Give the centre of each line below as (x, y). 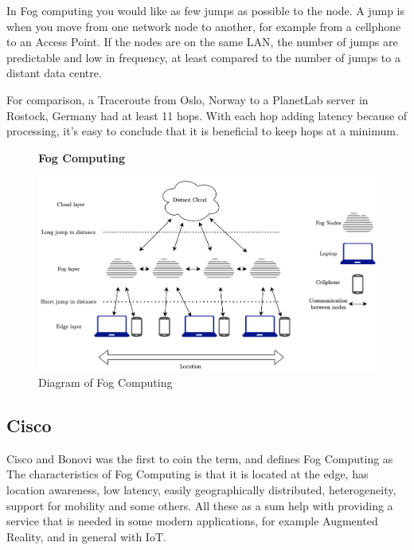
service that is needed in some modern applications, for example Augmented (192, 521)
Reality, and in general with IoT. (86, 536)
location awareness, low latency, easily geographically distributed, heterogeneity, (201, 490)
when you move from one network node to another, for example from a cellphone (204, 26)
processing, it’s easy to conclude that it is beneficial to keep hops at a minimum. (203, 131)
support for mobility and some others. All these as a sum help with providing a (200, 505)
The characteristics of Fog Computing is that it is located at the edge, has (187, 474)
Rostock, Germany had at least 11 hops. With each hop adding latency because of (207, 115)
